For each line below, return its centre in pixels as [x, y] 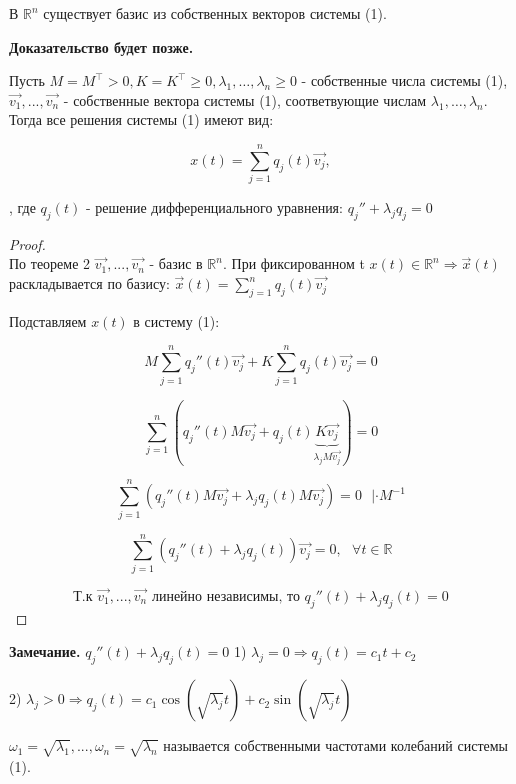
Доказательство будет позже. [101, 46]
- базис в [176, 263]
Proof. [27, 243]
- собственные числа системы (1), [404, 80]
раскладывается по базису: [89, 283]
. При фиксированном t [293, 263]
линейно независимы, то [225, 596]
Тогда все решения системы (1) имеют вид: [141, 119]
